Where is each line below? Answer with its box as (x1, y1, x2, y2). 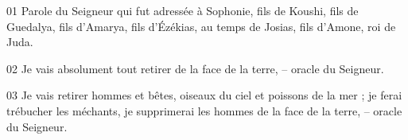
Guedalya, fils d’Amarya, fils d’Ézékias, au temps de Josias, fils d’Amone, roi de (6, 17, 396, 34)
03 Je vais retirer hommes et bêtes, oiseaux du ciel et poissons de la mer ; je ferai (6, 87, 402, 103)
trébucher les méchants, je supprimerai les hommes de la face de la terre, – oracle (6, 102, 402, 119)
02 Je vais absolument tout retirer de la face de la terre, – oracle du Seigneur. (6, 60, 384, 76)
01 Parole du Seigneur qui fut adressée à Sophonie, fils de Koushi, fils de (6, 2, 359, 18)
